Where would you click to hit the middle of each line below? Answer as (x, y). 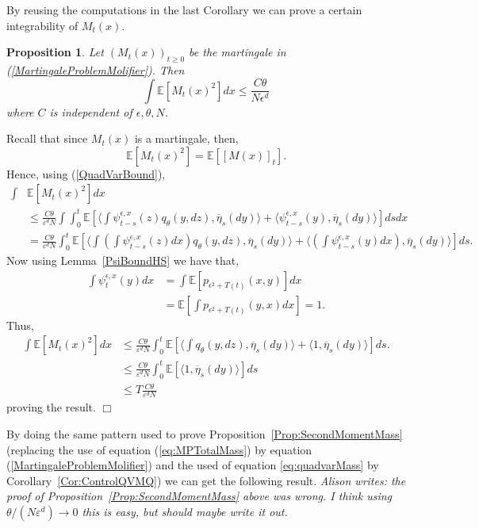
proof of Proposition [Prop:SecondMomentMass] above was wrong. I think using (199, 496)
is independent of (91, 111)
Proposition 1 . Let (55, 52)
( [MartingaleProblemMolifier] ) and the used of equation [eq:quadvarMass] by (193, 465)
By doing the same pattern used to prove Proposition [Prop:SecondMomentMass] (205, 433)
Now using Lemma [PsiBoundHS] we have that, (123, 260)
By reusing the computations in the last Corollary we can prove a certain (184, 10)
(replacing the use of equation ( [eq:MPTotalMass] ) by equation (159, 449)
